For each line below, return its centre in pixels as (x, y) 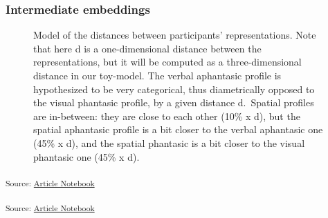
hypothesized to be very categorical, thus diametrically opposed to (174, 89)
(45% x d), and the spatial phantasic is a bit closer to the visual (169, 142)
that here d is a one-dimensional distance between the (147, 48)
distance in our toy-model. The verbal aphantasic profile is (157, 75)
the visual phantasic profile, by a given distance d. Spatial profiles (174, 102)
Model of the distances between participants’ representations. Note (175, 35)
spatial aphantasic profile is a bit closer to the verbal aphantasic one (178, 129)
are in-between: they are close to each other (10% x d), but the (167, 116)
